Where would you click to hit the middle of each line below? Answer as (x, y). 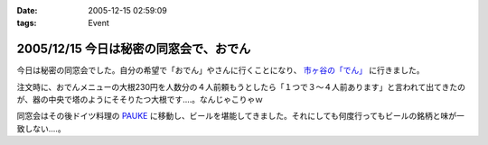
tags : (27, 23)
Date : (27, 10)
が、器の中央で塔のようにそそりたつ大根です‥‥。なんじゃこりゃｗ (140, 100)
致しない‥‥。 (42, 128)
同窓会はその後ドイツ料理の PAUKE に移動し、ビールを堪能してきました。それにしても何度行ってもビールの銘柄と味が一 (241, 116)
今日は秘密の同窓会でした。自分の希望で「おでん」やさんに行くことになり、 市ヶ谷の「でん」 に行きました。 (221, 70)
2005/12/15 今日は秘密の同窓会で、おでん (134, 49)
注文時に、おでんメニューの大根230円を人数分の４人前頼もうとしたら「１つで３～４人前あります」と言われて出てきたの (241, 86)
